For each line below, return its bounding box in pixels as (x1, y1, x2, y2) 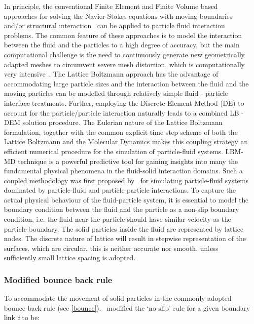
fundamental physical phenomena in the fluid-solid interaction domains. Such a (4, 165, 243, 176)
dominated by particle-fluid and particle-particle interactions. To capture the (4, 185, 236, 195)
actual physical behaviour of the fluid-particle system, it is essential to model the (4, 194, 249, 204)
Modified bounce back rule (4, 273, 112, 285)
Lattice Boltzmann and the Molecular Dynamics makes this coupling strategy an (4, 136, 248, 147)
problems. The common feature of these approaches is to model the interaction (4, 30, 242, 40)
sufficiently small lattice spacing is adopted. (4, 252, 136, 263)
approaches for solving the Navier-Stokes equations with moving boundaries (4, 10, 233, 21)
